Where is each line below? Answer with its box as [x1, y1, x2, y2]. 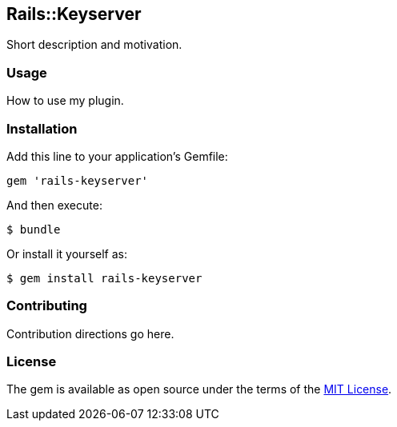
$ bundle [6, 222, 61, 236]
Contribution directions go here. [6, 326, 174, 341]
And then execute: [6, 198, 102, 212]
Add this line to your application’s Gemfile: [6, 149, 228, 163]
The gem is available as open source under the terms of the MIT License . [6, 382, 392, 397]
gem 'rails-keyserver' [6, 174, 149, 187]
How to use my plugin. [6, 94, 124, 108]
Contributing [6, 297, 87, 314]
